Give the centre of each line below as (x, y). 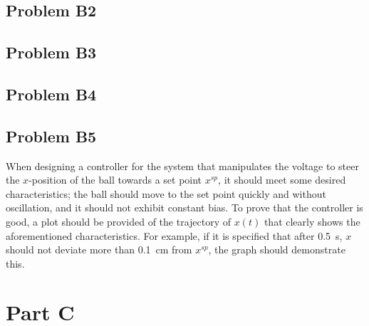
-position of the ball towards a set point (115, 180)
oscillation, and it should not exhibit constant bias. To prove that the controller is (184, 207)
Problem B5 (51, 136)
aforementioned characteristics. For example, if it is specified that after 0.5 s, (174, 235)
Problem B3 (51, 52)
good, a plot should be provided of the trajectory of (119, 221)
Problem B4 (51, 94)
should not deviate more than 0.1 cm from (99, 249)
